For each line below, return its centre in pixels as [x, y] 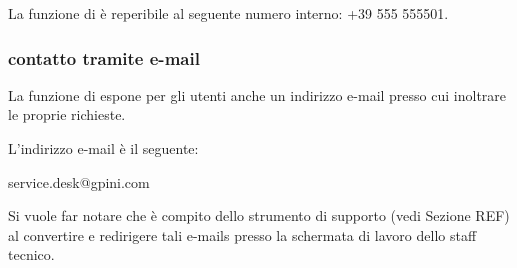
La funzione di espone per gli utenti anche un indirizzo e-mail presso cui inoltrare [257, 94]
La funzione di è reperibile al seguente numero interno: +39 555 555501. [228, 13]
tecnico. [31, 254]
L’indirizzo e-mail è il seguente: [103, 148]
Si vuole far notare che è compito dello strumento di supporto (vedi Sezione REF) [259, 215]
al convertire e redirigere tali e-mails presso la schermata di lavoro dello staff [242, 234]
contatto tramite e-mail [104, 57]
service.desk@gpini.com [79, 181]
